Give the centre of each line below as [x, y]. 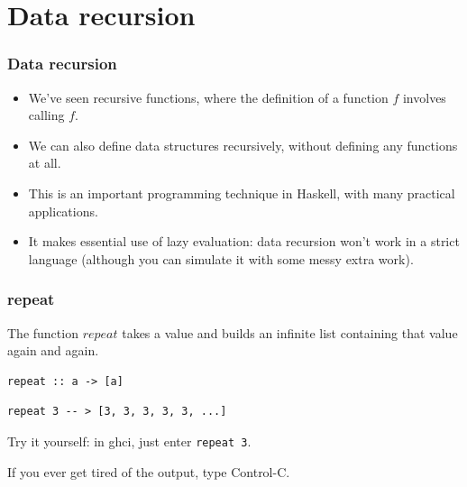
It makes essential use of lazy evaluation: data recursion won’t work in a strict [244, 241]
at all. [45, 163]
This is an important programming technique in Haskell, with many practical [242, 193]
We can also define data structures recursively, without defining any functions [243, 145]
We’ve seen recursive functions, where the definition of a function [208, 97]
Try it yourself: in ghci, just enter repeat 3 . [129, 441]
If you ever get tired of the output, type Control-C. [149, 471]
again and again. [53, 350]
